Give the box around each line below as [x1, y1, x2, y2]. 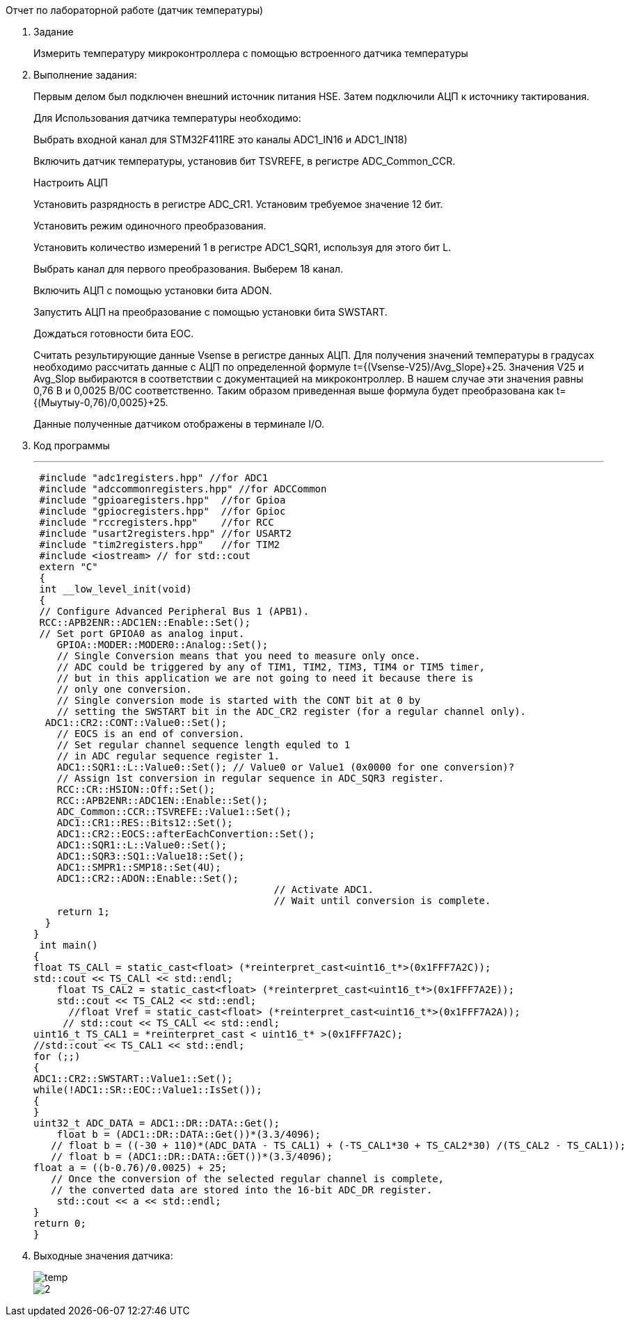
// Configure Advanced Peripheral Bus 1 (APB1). [39, 606, 310, 617]
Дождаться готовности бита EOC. [33, 328, 194, 339]
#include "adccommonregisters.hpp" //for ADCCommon [39, 483, 327, 494]
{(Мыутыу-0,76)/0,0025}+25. [33, 396, 168, 408]
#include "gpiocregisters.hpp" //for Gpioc [39, 506, 286, 517]
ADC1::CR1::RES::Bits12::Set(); [56, 817, 233, 828]
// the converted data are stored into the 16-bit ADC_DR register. [51, 1184, 433, 1195]
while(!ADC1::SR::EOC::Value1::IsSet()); [33, 1084, 262, 1095]
